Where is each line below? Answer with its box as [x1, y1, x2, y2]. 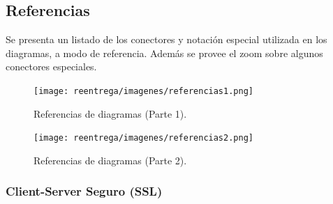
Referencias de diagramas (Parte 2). [34, 152, 187, 167]
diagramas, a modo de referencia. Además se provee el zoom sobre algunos [6, 45, 323, 60]
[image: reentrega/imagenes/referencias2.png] [34, 133, 253, 143]
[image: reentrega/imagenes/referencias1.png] [34, 86, 253, 96]
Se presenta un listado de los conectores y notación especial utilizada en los [6, 32, 327, 47]
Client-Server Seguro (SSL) [6, 182, 163, 200]
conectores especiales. [6, 59, 97, 74]
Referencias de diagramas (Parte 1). [34, 106, 187, 120]
